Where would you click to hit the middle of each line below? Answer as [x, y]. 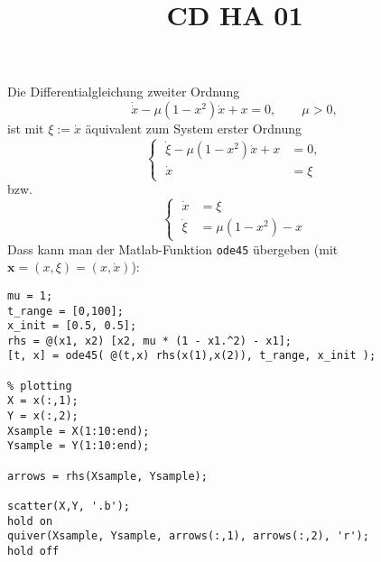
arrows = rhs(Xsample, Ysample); [107, 476]
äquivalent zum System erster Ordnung [193, 129]
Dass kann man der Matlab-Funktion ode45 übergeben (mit [173, 249]
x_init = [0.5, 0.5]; [72, 326]
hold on [30, 521]
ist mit [26, 129]
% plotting [40, 386]
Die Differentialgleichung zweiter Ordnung [124, 92]
